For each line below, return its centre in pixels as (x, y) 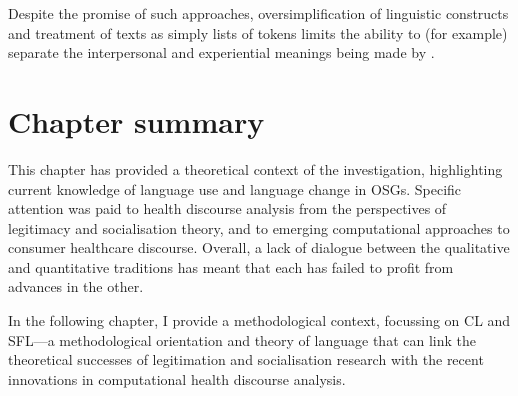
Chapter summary (136, 120)
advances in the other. (76, 286)
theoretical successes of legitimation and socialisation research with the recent (246, 359)
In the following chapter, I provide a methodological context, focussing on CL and (259, 320)
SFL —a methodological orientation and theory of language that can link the (242, 339)
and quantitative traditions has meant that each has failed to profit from (231, 266)
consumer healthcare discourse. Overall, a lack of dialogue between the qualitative (259, 247)
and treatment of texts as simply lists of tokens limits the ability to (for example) (258, 32)
